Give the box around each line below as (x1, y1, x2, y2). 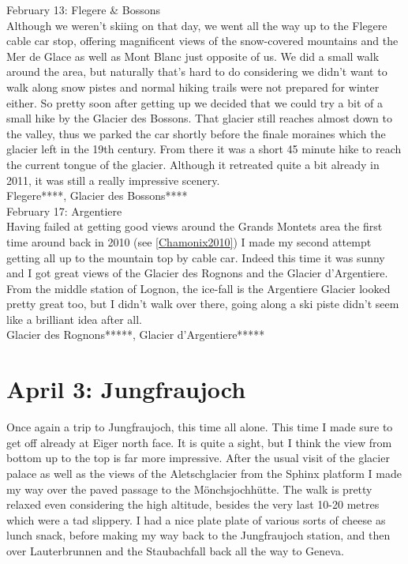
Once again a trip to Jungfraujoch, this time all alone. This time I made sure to (6, 419, 393, 435)
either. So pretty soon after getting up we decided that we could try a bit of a (6, 94, 384, 111)
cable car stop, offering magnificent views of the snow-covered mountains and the (6, 32, 399, 49)
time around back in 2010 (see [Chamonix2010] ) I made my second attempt (6, 233, 372, 250)
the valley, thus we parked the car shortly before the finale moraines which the (6, 125, 386, 141)
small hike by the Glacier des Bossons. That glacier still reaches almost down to (6, 110, 393, 126)
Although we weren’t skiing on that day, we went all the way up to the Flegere (6, 17, 387, 33)
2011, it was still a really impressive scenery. (6, 171, 220, 188)
